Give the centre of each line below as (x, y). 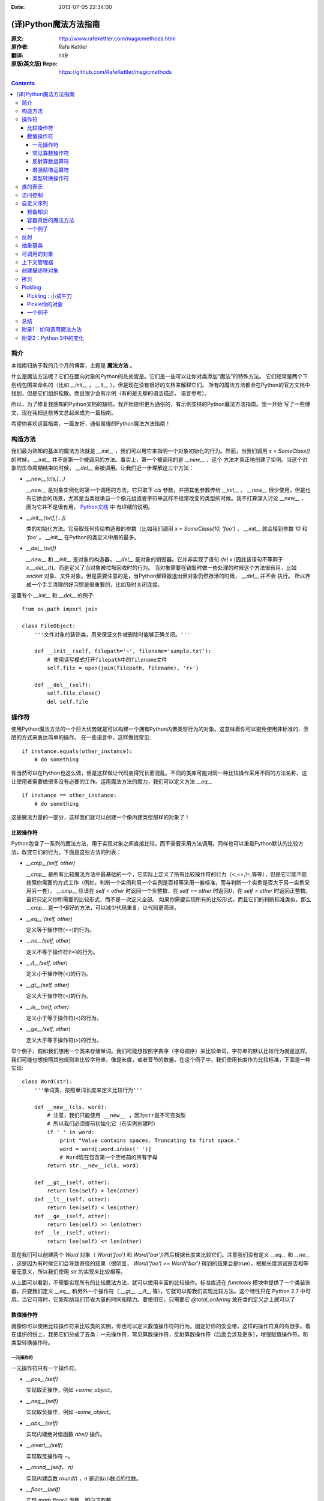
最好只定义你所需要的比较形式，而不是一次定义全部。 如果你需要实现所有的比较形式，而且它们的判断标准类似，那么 (169, 899)
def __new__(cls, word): (70, 1107)
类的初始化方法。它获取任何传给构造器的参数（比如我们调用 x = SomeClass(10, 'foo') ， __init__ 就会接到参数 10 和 (167, 529)
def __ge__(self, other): (72, 1216)
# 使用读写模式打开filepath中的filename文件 (107, 660)
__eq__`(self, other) (49, 919)
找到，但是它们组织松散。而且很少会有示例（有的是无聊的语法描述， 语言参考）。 (110, 393)
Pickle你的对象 (45, 304)
